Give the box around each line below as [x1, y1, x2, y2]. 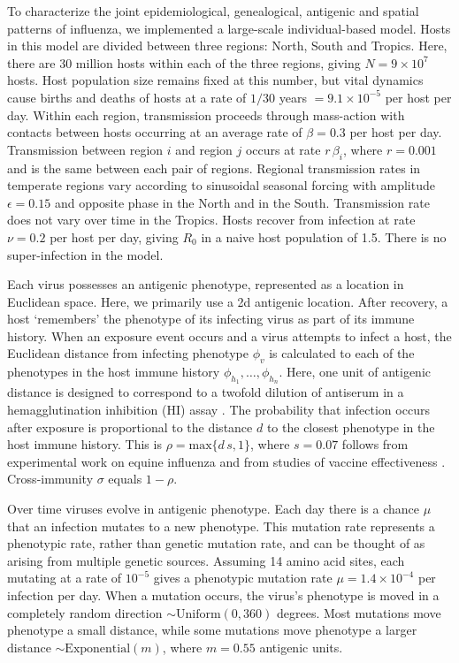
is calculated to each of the [269, 344, 415, 362]
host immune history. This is [7, 435, 162, 453]
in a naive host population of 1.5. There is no [201, 227, 447, 246]
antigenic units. [259, 637, 343, 656]
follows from [341, 435, 409, 453]
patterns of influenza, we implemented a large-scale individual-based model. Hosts [7, 19, 451, 37]
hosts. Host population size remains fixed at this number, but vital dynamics [7, 71, 424, 89]
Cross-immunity [7, 469, 94, 488]
